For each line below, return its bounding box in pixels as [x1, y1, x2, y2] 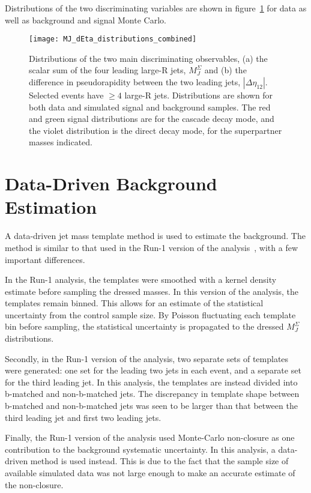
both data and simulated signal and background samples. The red [29, 100, 271, 113]
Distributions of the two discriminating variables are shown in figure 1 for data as [5, 2, 307, 14]
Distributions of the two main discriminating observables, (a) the [29, 52, 268, 64]
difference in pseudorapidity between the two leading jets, [29, 76, 241, 88]
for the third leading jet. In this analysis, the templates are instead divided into [5, 375, 298, 388]
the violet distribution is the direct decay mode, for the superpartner [29, 124, 282, 136]
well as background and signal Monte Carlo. [5, 13, 166, 26]
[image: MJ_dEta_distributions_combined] [29, 35, 197, 44]
